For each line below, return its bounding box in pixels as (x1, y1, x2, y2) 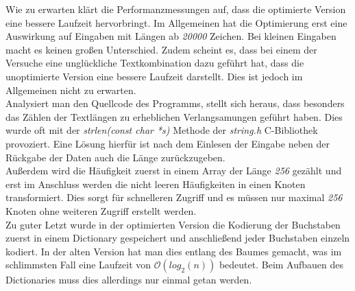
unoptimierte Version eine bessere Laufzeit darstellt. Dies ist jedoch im (5, 69, 303, 83)
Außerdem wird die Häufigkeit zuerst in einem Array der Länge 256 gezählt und (5, 163, 342, 178)
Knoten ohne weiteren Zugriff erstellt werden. (5, 203, 197, 218)
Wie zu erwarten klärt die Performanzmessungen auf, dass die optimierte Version (5, 2, 346, 16)
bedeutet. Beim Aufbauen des (219, 257, 344, 272)
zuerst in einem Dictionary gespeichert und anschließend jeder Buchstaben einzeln (5, 231, 350, 245)
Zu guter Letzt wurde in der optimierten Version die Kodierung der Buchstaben (5, 217, 341, 231)
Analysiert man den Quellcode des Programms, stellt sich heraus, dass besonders (5, 96, 345, 110)
